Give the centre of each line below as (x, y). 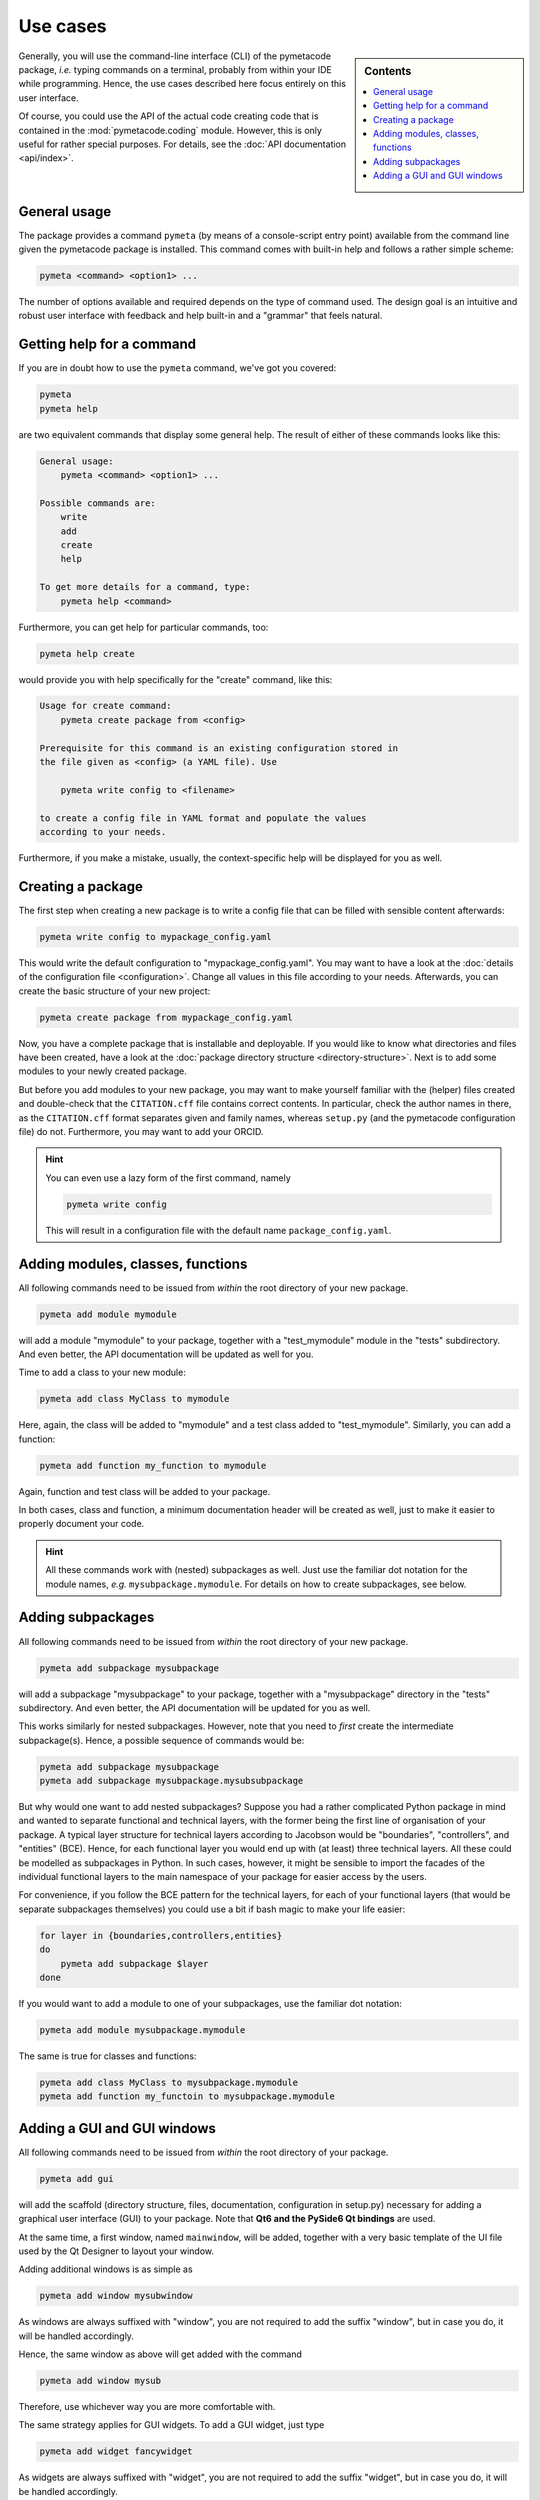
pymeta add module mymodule (108, 1314)
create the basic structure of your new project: (114, 991)
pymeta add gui (76, 2178)
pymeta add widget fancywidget (116, 2451)
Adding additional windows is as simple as (106, 2269)
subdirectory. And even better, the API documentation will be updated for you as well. (194, 1707)
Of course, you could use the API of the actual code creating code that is (168, 116)
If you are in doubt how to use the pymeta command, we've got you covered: (177, 368)
